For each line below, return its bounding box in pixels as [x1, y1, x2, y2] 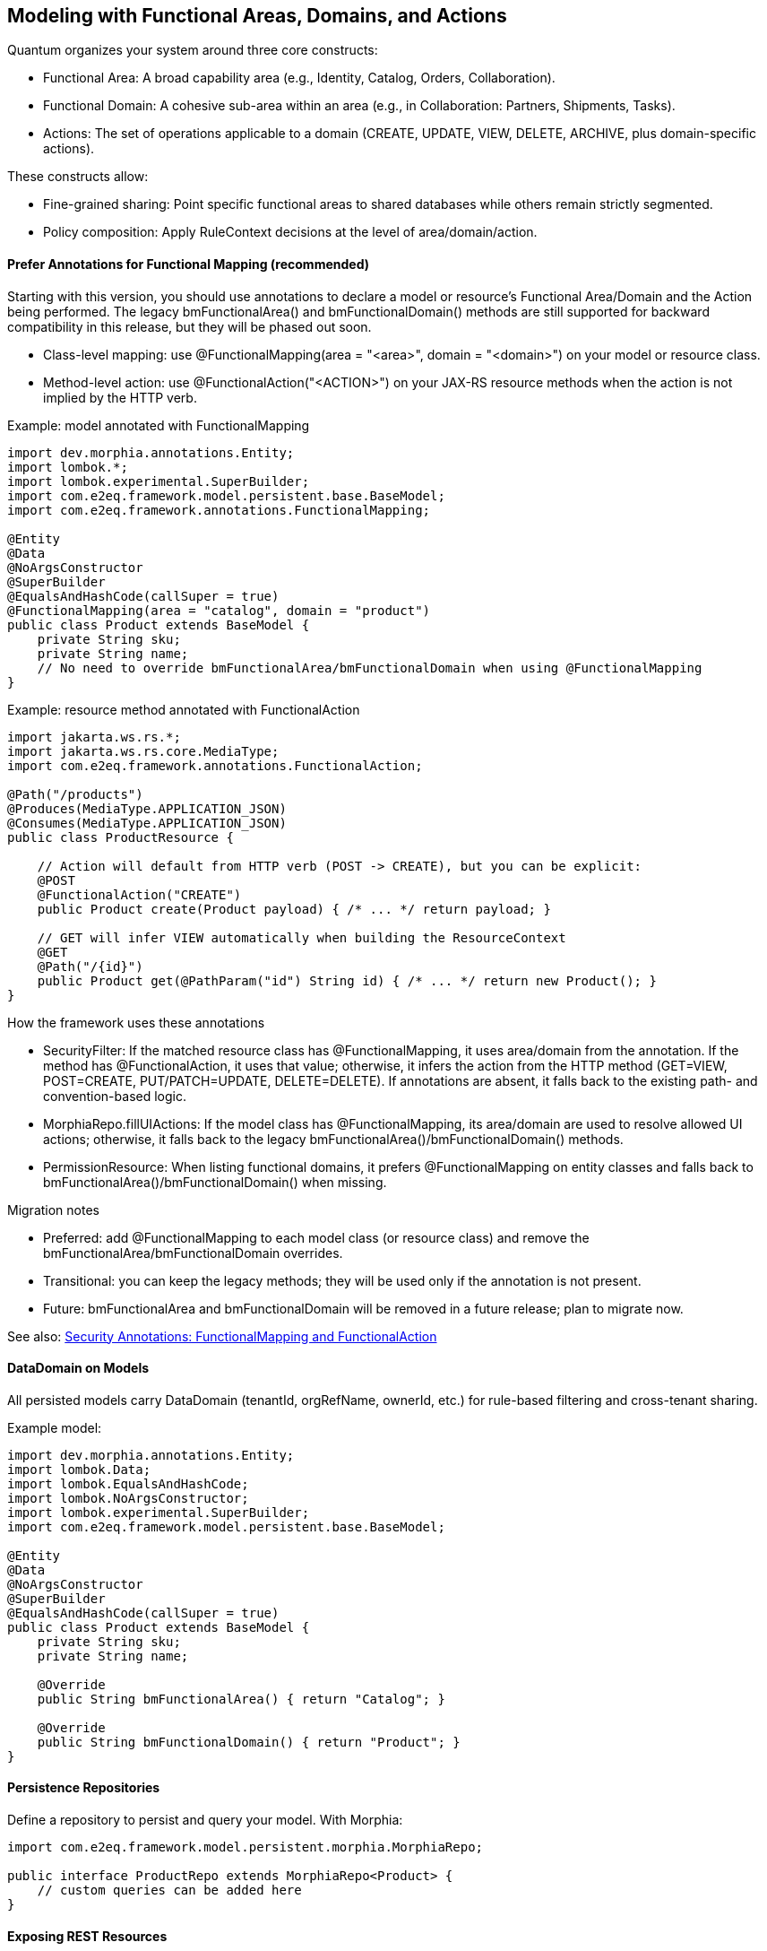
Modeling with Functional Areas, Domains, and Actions [7, 4, 507, 27]
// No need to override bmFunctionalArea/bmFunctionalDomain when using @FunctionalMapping [37, 660, 702, 675]
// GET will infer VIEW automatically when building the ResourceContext [37, 930, 566, 945]
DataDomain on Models [7, 1360, 150, 1376]
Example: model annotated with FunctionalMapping [7, 417, 310, 433]
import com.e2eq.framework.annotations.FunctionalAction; [7, 758, 423, 773]
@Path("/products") [7, 786, 143, 802]
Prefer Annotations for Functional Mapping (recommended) [7, 256, 369, 273]
